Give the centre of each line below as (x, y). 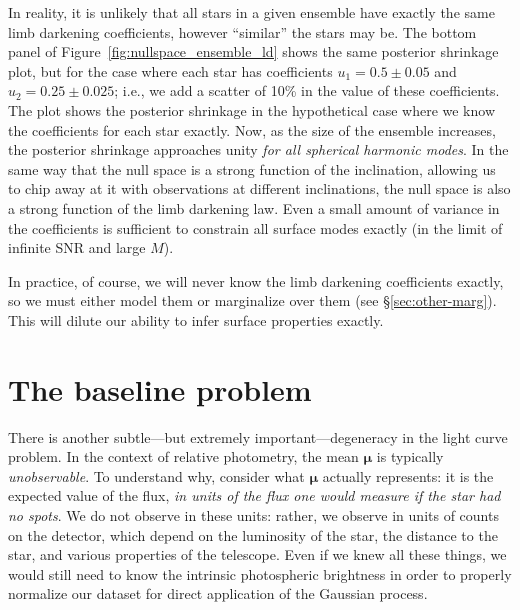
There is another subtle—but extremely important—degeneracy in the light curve (258, 436)
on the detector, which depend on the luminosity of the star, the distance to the (253, 534)
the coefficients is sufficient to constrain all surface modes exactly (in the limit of (255, 227)
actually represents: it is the (408, 475)
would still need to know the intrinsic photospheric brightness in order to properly (260, 573)
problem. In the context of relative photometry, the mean (183, 456)
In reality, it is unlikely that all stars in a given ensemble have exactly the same (251, 12)
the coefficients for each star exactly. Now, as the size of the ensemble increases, (252, 129)
